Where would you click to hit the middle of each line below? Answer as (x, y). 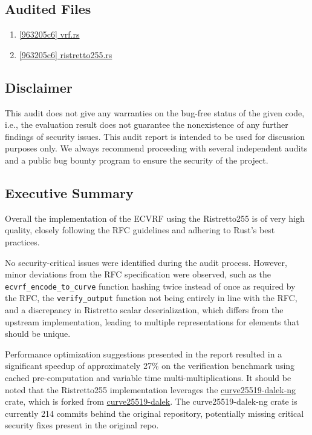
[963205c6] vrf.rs (49, 34)
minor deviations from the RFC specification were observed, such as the (138, 274)
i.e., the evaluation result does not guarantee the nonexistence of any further (147, 125)
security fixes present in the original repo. (82, 425)
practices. (22, 241)
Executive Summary (69, 192)
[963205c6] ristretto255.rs (66, 54)
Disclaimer (39, 87)
